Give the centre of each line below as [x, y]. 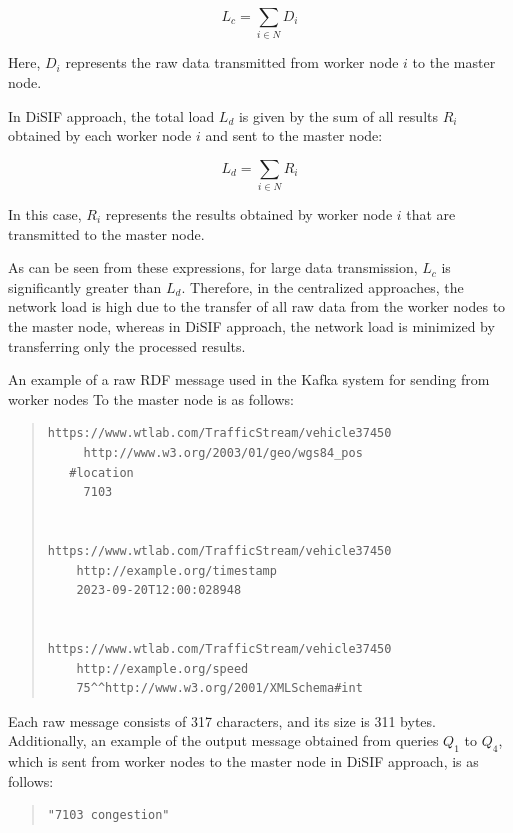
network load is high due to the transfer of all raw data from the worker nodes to [257, 306]
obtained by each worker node [100, 135]
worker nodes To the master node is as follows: [151, 398]
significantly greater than [85, 286]
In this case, [45, 214]
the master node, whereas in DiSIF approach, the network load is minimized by [251, 326]
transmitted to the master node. [106, 233]
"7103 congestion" [108, 815]
